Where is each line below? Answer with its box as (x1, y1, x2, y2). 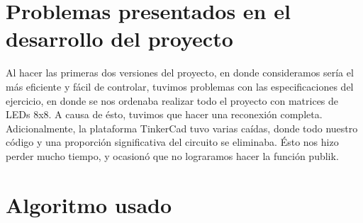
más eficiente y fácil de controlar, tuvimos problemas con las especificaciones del (6, 79, 354, 93)
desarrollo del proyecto (6, 24, 233, 53)
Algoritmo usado (6, 190, 172, 219)
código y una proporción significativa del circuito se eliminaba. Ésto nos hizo (6, 135, 339, 149)
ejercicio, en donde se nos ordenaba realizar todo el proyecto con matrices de (6, 93, 339, 108)
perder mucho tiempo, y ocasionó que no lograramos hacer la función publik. (6, 148, 339, 163)
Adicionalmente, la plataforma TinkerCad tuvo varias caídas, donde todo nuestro (6, 120, 358, 135)
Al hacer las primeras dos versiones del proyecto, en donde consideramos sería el (6, 65, 354, 80)
